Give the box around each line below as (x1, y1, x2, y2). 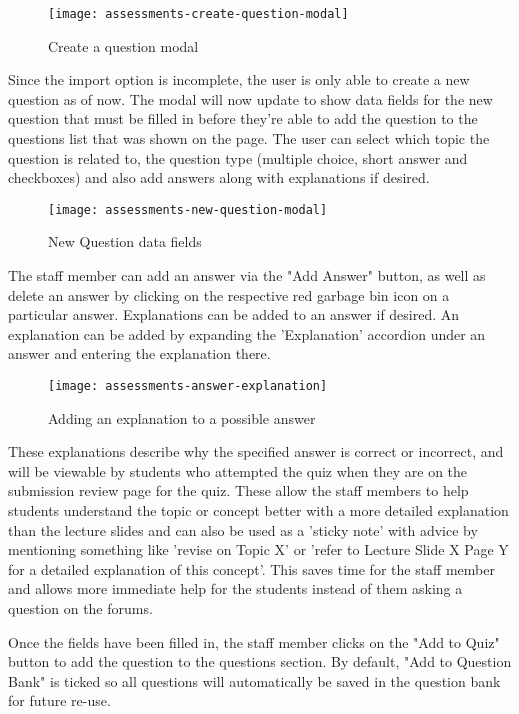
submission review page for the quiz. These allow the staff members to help (8, 480, 469, 501)
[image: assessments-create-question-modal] (48, 7, 349, 21)
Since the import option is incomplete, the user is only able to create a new (8, 69, 470, 90)
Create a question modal (48, 35, 199, 56)
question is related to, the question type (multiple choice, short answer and (8, 147, 468, 168)
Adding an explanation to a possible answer (48, 407, 316, 428)
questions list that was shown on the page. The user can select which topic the (8, 128, 490, 149)
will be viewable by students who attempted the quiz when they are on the (8, 460, 468, 481)
